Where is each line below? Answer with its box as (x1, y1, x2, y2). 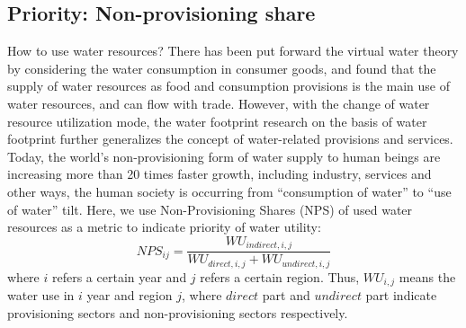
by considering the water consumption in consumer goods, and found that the (7, 58, 436, 77)
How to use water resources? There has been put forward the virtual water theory (7, 41, 459, 60)
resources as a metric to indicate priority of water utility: (7, 217, 321, 236)
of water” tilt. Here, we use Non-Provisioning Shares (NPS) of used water (7, 199, 413, 218)
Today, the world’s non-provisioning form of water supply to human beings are (7, 146, 441, 165)
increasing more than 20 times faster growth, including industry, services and (7, 164, 432, 183)
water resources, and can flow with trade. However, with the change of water (7, 93, 430, 112)
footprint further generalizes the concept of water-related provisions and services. (7, 129, 453, 148)
